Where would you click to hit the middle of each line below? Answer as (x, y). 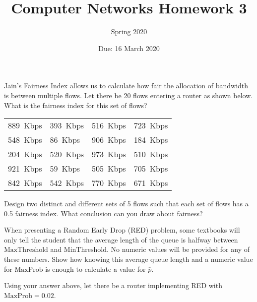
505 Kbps (109, 169)
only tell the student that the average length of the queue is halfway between (121, 239)
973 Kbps (109, 154)
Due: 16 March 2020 (129, 48)
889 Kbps (25, 125)
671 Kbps (151, 183)
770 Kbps (109, 183)
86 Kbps (65, 140)
